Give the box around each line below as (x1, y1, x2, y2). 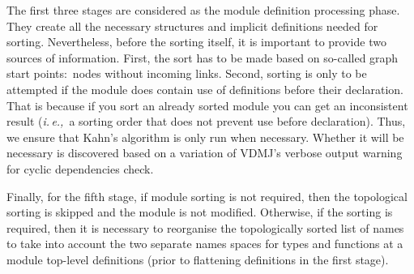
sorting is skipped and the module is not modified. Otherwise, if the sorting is (6, 203, 393, 220)
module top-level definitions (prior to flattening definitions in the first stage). (6, 250, 389, 268)
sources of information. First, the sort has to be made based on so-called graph (6, 49, 399, 66)
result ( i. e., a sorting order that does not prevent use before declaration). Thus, (6, 113, 406, 130)
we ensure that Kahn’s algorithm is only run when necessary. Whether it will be (6, 128, 404, 145)
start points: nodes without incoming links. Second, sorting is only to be (6, 65, 367, 82)
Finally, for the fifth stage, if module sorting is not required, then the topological (6, 187, 408, 204)
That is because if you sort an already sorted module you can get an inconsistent (6, 96, 408, 113)
